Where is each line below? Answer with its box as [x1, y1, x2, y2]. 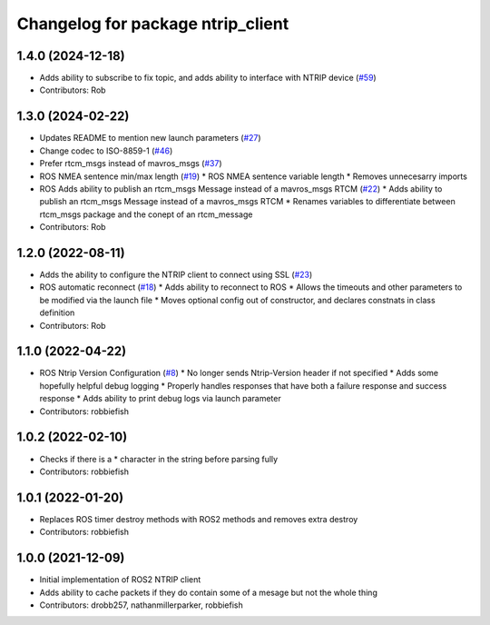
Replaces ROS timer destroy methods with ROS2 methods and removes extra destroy [39, 513, 358, 524]
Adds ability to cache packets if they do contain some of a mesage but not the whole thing [39, 587, 378, 598]
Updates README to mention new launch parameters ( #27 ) [39, 133, 262, 144]
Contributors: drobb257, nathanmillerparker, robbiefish [39, 600, 244, 610]
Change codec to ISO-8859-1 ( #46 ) [39, 145, 173, 156]
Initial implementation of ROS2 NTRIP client [39, 574, 201, 585]
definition [39, 307, 75, 318]
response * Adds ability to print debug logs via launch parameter [39, 393, 281, 404]
